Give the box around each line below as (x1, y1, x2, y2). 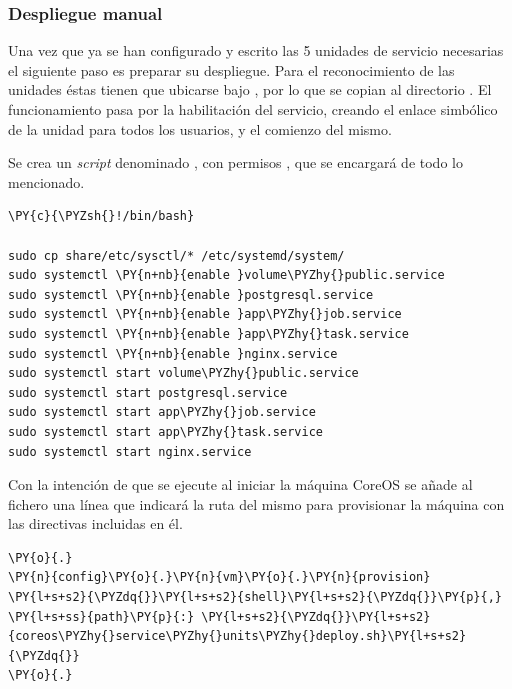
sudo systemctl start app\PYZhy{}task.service (8, 424, 323, 439)
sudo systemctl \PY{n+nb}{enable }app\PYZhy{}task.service (8, 326, 409, 341)
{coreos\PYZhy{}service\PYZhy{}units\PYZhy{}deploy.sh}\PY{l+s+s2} (8, 629, 467, 644)
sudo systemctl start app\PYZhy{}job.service (8, 405, 316, 420)
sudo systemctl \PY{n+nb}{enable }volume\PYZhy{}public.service (8, 268, 445, 283)
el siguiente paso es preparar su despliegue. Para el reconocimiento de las (8, 59, 455, 80)
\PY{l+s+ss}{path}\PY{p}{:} (8, 609, 195, 624)
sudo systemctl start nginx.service (8, 444, 252, 459)
